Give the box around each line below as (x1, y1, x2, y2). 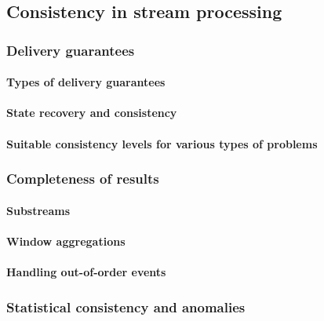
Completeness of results (6, 169, 159, 188)
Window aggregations (6, 232, 126, 249)
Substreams (6, 202, 71, 218)
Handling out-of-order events (6, 264, 166, 279)
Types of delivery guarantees (6, 74, 166, 90)
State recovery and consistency (6, 104, 177, 121)
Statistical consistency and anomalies (6, 297, 246, 316)
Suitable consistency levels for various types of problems (6, 135, 318, 151)
